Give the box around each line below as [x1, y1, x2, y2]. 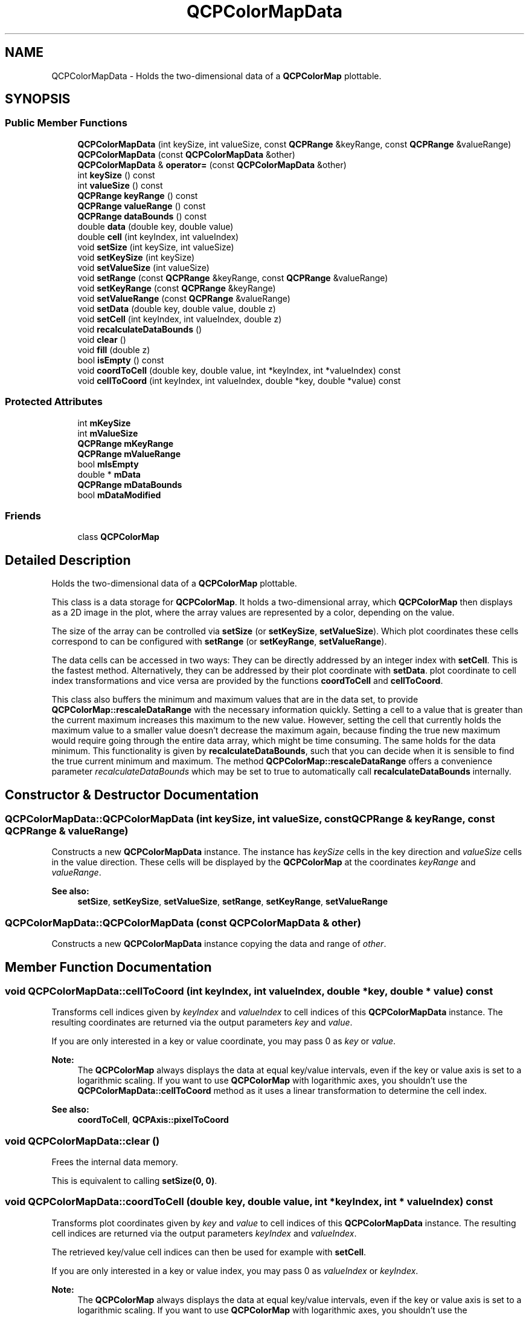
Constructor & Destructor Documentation [5, 787, 259, 802]
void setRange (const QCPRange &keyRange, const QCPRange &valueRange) [77, 272, 388, 283]
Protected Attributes [5, 395, 103, 408]
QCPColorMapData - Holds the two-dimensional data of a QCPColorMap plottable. [51, 70, 382, 81]
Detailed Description [5, 552, 131, 568]
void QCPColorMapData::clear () [5, 1134, 160, 1147]
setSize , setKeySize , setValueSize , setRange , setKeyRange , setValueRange [77, 896, 388, 907]
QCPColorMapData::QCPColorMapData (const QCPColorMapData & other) [5, 916, 361, 929]
